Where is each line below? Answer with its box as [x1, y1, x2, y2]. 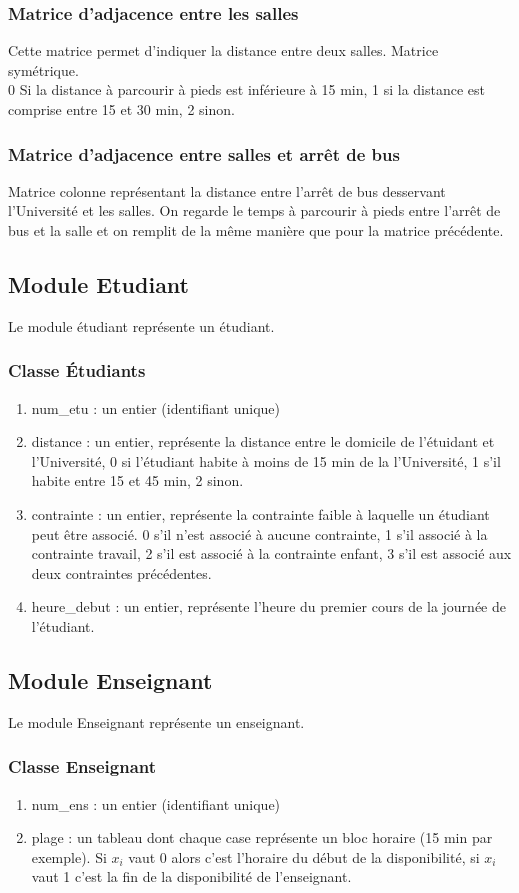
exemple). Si [31, 846, 107, 867]
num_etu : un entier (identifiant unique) [31, 397, 280, 418]
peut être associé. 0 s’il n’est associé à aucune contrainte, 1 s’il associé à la [31, 523, 488, 544]
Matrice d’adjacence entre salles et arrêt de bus [8, 141, 400, 166]
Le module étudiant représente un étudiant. [8, 315, 275, 336]
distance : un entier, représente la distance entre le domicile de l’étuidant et [31, 431, 495, 452]
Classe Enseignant [8, 754, 157, 779]
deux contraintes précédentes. [31, 562, 212, 583]
